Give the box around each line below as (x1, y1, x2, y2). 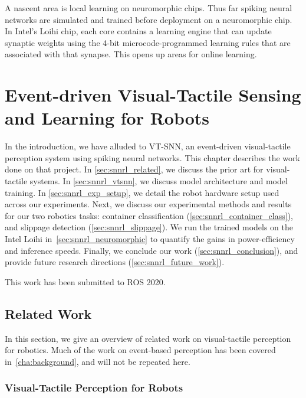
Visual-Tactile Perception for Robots (5, 380, 183, 395)
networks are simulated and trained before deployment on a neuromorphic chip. (5, 13, 292, 25)
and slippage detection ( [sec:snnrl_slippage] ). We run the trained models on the (5, 221, 293, 233)
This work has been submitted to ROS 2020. (5, 275, 166, 288)
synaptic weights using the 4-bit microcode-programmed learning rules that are (5, 36, 291, 48)
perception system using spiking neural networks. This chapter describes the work (5, 151, 300, 164)
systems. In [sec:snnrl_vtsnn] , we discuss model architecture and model (29, 175, 288, 187)
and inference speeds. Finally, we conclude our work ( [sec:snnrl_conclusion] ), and (5, 244, 298, 256)
